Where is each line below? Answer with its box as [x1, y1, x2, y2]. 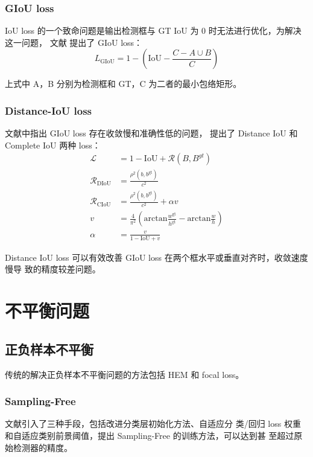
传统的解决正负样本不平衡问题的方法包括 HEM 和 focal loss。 [5, 368, 244, 380]
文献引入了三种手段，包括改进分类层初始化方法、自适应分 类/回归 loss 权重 [5, 417, 301, 430]
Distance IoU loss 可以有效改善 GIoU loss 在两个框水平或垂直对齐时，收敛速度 [5, 251, 308, 263]
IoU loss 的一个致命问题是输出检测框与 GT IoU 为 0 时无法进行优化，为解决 [5, 24, 302, 37]
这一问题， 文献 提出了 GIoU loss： [5, 36, 143, 48]
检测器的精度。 [13, 441, 72, 453]
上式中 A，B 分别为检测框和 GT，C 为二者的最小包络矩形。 [5, 77, 242, 90]
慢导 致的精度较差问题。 [5, 263, 101, 275]
